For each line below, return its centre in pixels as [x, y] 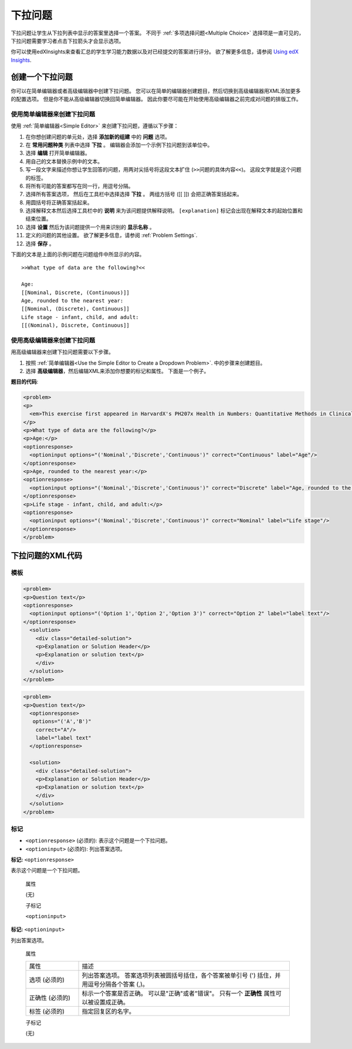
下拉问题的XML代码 [46, 556]
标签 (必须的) [47, 1011]
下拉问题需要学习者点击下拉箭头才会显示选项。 [67, 41]
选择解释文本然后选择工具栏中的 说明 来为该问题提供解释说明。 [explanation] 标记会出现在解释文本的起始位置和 [164, 211]
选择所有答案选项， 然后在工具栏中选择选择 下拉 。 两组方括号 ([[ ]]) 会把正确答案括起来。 [134, 194]
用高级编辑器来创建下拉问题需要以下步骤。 [62, 352]
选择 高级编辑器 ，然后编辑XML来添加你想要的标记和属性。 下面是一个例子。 [117, 371]
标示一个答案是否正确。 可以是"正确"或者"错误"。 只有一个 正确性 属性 [179, 993]
